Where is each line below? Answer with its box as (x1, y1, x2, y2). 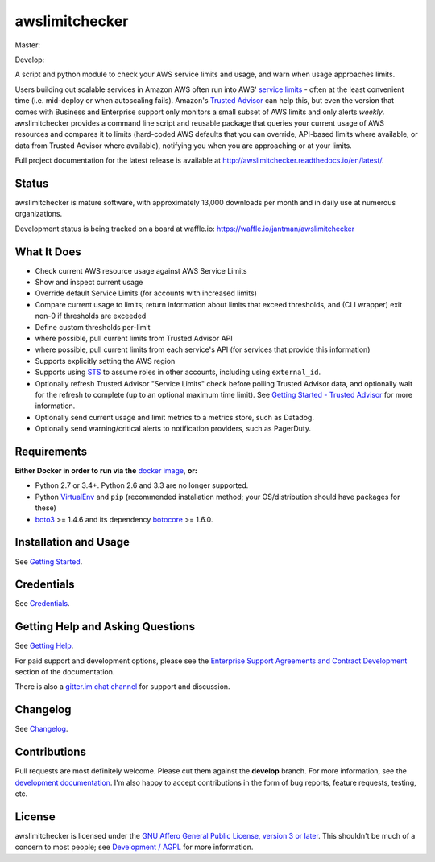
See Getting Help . (14, 641, 74, 651)
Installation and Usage (14, 535, 130, 549)
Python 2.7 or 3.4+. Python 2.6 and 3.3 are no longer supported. (35, 480, 249, 490)
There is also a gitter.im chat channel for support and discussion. (14, 682, 230, 691)
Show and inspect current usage (35, 278, 143, 287)
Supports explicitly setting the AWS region (35, 356, 176, 365)
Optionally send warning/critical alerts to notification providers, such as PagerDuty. (35, 423, 312, 434)
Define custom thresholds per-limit (35, 322, 151, 332)
